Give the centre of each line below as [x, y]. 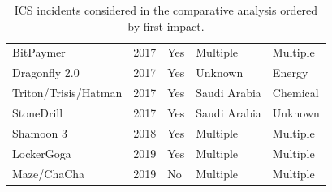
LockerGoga [42, 153]
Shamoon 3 [40, 132]
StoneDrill [38, 112]
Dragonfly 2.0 [46, 73]
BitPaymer [39, 52]
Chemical [295, 93]
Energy [290, 73]
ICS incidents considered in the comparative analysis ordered [166, 10]
